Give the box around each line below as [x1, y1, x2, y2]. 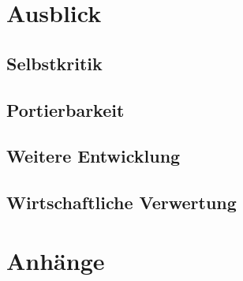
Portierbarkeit [6, 97, 125, 122]
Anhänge [6, 244, 105, 276]
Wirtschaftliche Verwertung [6, 190, 237, 215]
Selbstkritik [6, 51, 103, 75]
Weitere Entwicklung [6, 144, 181, 168]
